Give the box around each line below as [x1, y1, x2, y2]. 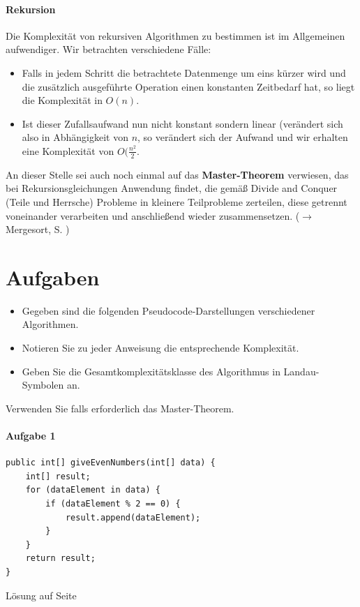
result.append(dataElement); [65, 512, 201, 523]
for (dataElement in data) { [25, 485, 160, 495]
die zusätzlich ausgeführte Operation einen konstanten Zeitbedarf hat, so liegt [22, 79, 355, 93]
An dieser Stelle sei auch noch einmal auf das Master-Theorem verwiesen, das [6, 167, 349, 181]
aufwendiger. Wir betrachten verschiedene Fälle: [6, 42, 211, 57]
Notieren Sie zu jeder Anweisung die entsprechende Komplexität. [22, 340, 299, 355]
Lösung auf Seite [6, 587, 77, 602]
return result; [25, 553, 96, 564]
